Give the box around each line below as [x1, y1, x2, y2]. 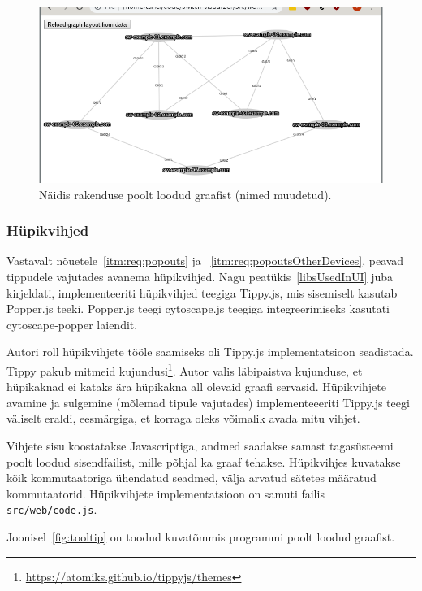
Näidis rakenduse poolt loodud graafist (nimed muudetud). [39, 185, 332, 202]
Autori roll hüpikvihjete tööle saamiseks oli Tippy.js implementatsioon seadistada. [6, 343, 414, 360]
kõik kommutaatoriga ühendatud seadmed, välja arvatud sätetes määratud [6, 469, 377, 486]
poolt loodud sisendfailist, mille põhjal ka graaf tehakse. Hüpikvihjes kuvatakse [6, 453, 401, 470]
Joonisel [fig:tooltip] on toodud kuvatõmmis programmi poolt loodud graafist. [6, 528, 395, 545]
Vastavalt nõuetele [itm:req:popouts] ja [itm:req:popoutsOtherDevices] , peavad [6, 252, 404, 269]
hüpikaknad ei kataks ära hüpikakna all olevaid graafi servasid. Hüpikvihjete [6, 378, 386, 395]
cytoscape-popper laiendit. [6, 315, 138, 332]
